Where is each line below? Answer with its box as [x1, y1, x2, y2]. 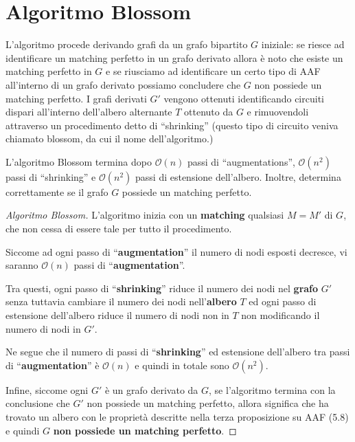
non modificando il [241, 308, 320, 322]
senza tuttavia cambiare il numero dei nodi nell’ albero [5, 294, 237, 309]
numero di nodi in [5, 321, 81, 335]
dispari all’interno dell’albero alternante [5, 104, 172, 119]
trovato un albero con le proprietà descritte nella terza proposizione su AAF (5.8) [5, 410, 349, 423]
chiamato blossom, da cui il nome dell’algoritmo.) [5, 131, 214, 146]
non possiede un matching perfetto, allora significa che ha [87, 396, 329, 410]
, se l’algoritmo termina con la [209, 382, 336, 397]
